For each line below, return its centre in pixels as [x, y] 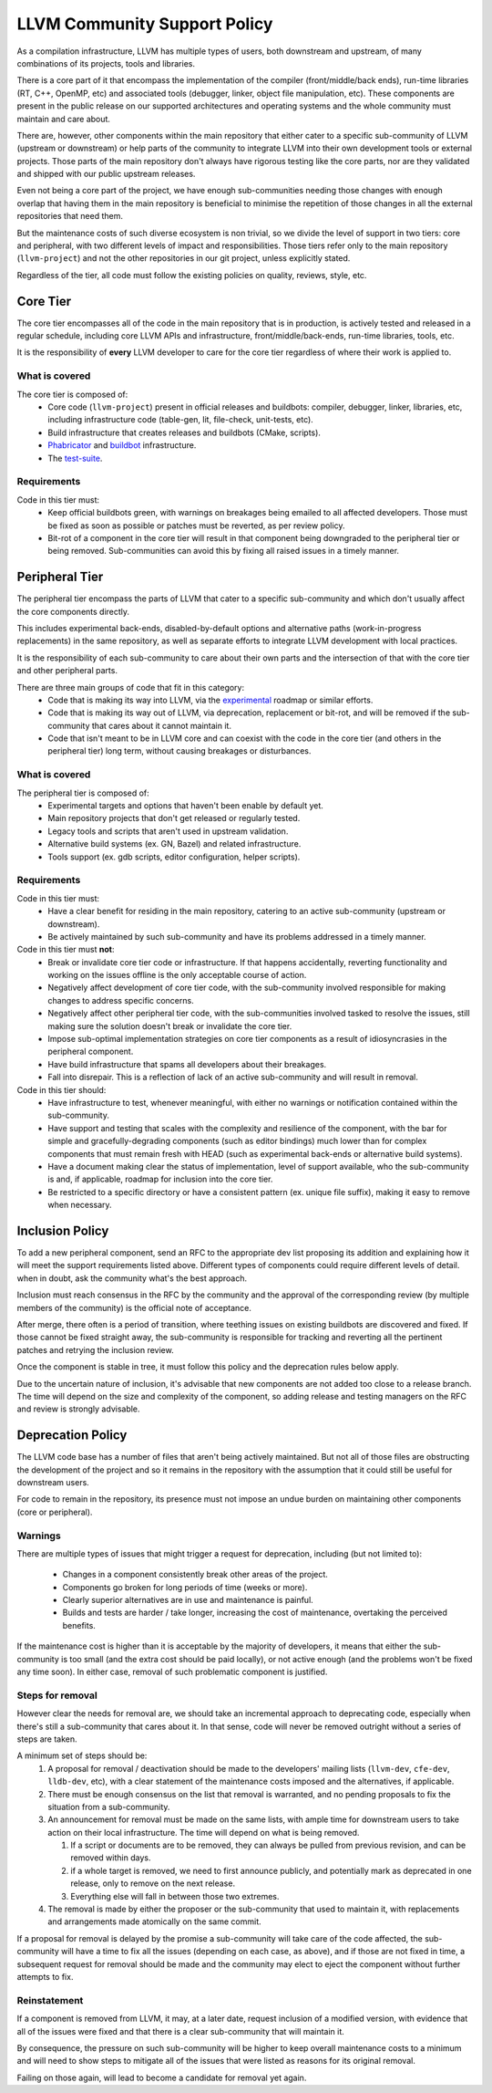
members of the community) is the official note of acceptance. [134, 1307]
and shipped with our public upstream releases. [106, 174]
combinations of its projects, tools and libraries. [106, 63]
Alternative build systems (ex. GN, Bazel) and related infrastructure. [174, 844]
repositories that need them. [70, 216]
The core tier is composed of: [72, 394]
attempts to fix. [45, 1976]
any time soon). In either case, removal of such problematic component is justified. [172, 1672]
